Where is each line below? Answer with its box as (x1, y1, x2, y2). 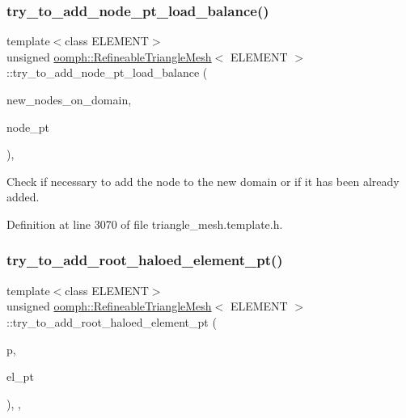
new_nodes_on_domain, (6, 91, 132, 108)
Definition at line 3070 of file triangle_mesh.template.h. (6, 215, 283, 232)
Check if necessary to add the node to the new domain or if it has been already (6, 172, 400, 189)
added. (6, 188, 40, 205)
